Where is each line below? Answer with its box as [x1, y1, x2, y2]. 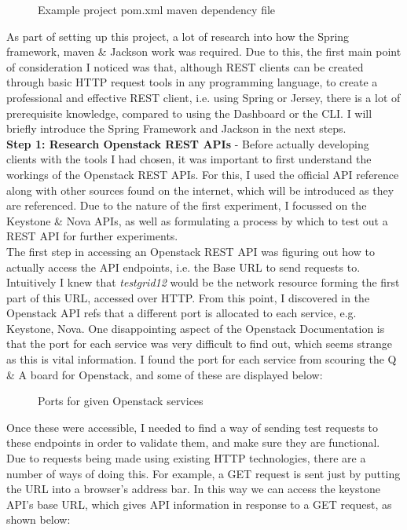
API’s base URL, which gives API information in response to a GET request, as [6, 495, 392, 512]
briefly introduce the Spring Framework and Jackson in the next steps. [6, 120, 346, 137]
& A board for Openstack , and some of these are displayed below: [6, 366, 323, 382]
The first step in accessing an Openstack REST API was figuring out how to [6, 243, 375, 259]
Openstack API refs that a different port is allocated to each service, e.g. [6, 305, 357, 321]
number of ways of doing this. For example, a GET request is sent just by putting [6, 465, 401, 481]
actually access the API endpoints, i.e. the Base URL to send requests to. [6, 258, 361, 275]
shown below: [6, 511, 71, 528]
